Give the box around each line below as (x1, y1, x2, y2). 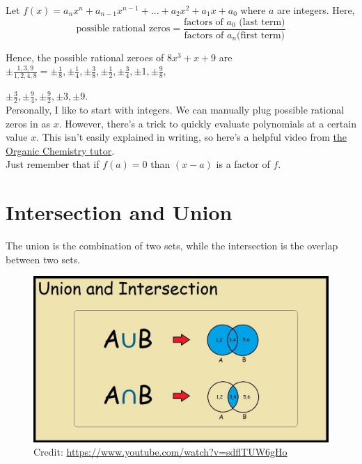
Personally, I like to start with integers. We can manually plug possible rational (6, 102, 345, 116)
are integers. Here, (277, 3, 355, 17)
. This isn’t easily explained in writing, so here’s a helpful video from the (36, 130, 347, 144)
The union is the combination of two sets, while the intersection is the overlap (6, 238, 338, 252)
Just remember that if (6, 157, 100, 171)
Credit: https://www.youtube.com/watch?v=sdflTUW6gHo (33, 444, 288, 459)
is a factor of (216, 157, 270, 171)
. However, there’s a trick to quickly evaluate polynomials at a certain (58, 116, 356, 130)
